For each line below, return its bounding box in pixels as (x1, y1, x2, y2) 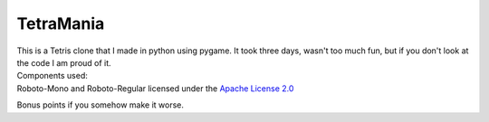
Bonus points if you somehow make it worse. (16, 99, 185, 110)
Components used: (16, 70, 88, 81)
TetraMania (16, 14, 105, 33)
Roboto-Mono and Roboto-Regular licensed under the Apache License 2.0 (16, 82, 294, 94)
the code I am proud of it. (16, 57, 112, 68)
